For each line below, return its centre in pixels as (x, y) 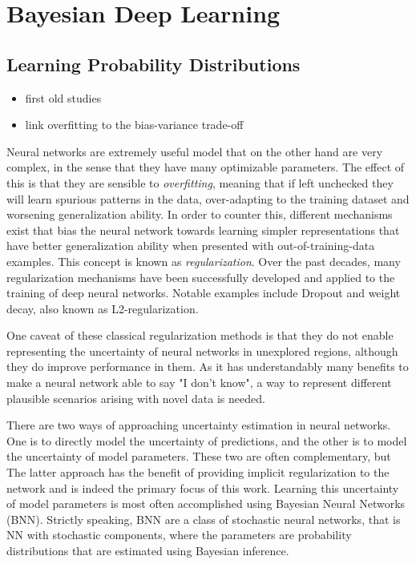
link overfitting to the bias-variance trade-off (134, 125)
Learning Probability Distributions (153, 64)
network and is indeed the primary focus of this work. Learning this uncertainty (203, 487)
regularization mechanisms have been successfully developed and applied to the (201, 277)
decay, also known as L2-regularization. (103, 308)
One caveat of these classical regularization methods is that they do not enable (200, 335)
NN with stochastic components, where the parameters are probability (179, 535)
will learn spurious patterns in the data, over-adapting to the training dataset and (208, 198)
